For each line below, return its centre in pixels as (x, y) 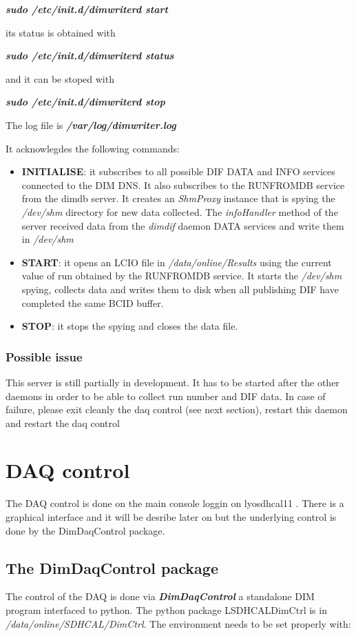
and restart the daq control (63, 423)
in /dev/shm (48, 239)
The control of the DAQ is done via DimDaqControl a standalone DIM (160, 596)
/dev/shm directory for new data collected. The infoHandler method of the (180, 211)
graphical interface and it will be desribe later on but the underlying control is (171, 517)
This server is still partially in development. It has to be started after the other (172, 382)
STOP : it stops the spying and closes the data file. (130, 326)
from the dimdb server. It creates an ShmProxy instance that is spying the (178, 198)
